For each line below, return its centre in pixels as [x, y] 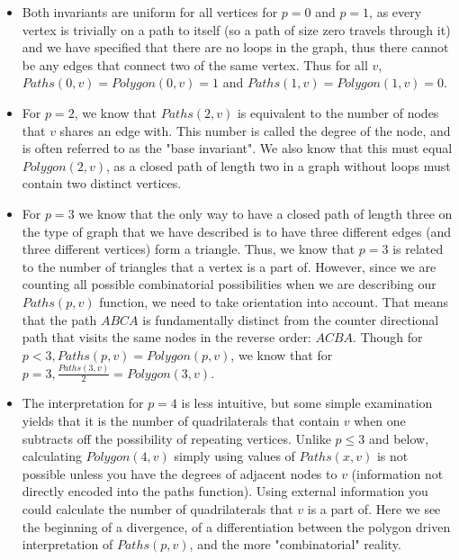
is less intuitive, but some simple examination [307, 403]
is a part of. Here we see [374, 508]
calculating [52, 456]
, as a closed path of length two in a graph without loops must [279, 165]
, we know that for [282, 354]
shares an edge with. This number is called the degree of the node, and [255, 130]
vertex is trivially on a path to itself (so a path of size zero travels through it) [236, 29]
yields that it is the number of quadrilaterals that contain [181, 421]
